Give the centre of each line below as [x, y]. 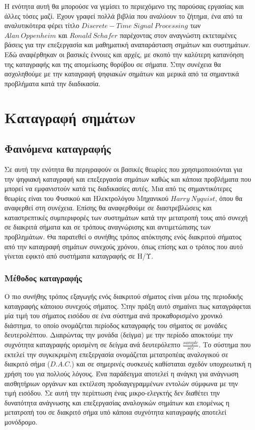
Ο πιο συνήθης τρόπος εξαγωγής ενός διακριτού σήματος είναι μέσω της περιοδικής [124, 296]
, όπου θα [229, 198]
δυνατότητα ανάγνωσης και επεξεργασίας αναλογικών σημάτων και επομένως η [117, 402]
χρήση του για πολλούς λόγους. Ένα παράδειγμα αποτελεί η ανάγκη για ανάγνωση [122, 374]
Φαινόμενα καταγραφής [58, 149]
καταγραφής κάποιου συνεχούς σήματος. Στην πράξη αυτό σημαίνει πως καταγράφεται [128, 306]
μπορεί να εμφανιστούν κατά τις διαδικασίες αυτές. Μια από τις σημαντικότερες [118, 188]
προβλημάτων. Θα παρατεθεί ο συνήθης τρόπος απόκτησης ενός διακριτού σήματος [123, 237]
